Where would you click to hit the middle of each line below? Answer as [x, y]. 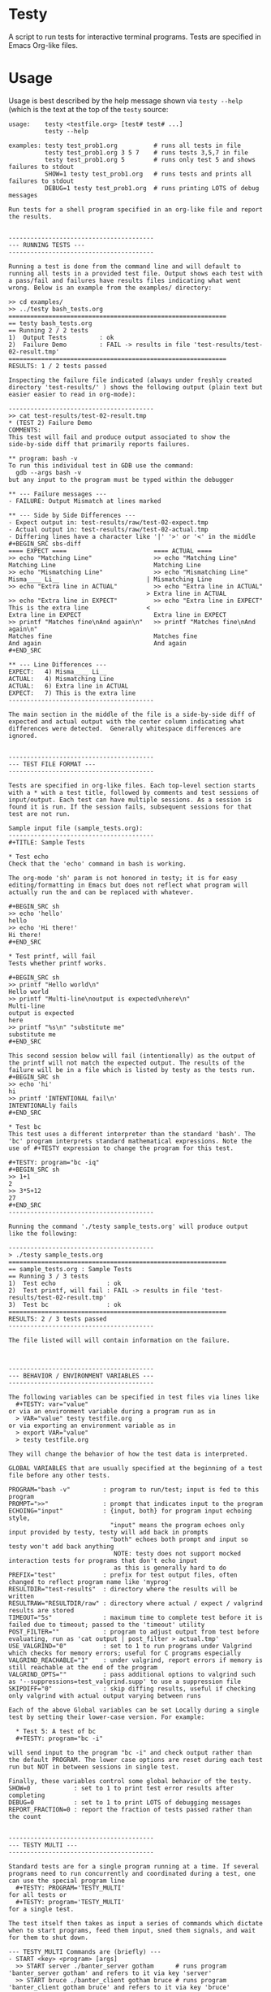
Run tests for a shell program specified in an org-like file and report [136, 209]
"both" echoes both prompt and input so [179, 1539]
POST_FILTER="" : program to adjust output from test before [134, 1632]
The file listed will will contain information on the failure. [119, 1340]
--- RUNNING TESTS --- [47, 245]
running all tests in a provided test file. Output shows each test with [136, 273]
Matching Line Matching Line [105, 565]
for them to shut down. [49, 1938]
